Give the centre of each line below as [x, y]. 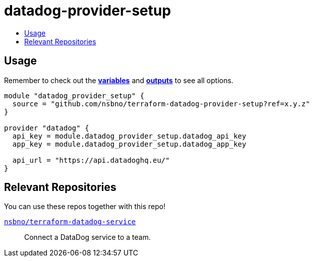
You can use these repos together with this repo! [85, 207]
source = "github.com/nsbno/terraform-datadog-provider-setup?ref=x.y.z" [161, 104]
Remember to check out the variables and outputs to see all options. [119, 80]
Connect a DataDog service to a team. [88, 237]
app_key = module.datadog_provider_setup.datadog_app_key [129, 144]
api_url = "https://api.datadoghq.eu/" [91, 160]
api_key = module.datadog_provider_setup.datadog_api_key [129, 136]
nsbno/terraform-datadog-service [70, 222]
